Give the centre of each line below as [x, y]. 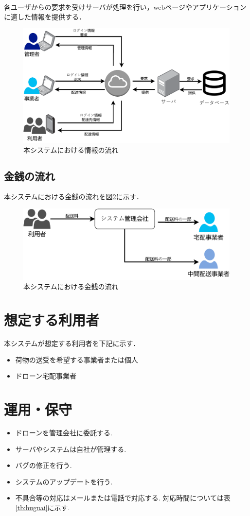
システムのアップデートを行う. [64, 481]
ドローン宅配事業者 [46, 376]
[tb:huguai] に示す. [43, 507]
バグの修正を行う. [44, 465]
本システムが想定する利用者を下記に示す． [72, 343]
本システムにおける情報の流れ [71, 150]
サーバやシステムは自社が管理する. [71, 449]
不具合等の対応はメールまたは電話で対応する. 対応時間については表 [123, 498]
